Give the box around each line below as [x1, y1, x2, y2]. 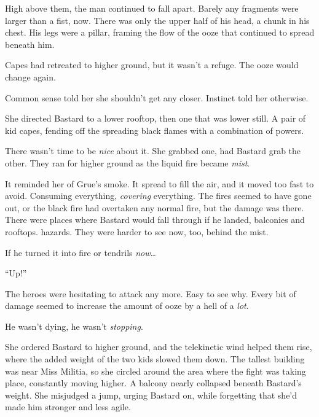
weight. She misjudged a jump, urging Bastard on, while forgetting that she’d [5, 388, 297, 401]
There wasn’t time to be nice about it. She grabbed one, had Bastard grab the [5, 144, 301, 157]
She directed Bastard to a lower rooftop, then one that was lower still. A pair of [5, 112, 306, 125]
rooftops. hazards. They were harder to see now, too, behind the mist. [5, 225, 269, 238]
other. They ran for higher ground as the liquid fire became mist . [5, 156, 250, 169]
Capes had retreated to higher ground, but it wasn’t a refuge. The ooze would [5, 58, 299, 71]
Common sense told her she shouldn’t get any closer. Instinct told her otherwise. [5, 91, 309, 104]
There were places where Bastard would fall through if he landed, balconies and [5, 213, 305, 226]
